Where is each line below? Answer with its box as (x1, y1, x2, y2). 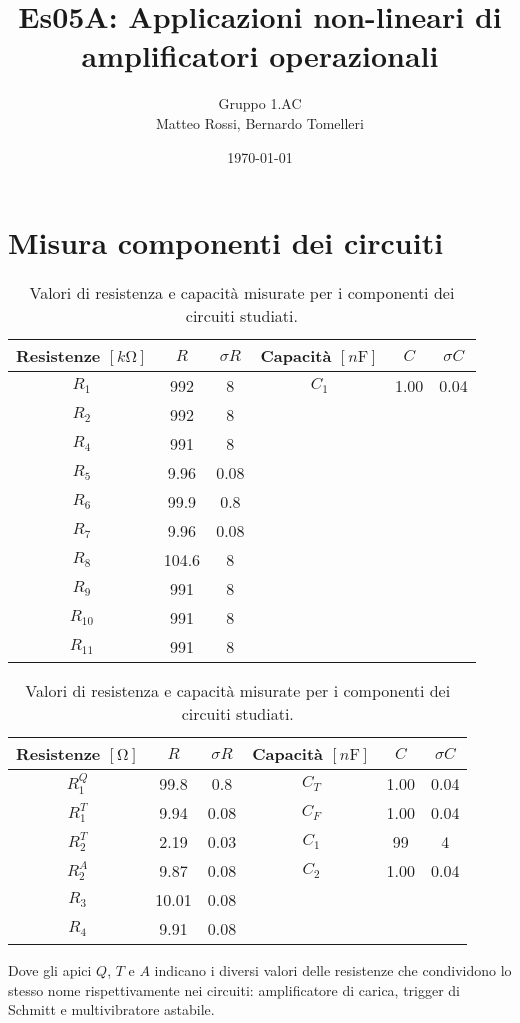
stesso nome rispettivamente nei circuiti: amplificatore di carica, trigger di (8, 979, 461, 1000)
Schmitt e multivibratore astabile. (8, 999, 215, 1020)
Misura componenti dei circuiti (8, 222, 444, 263)
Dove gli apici (8, 960, 92, 981)
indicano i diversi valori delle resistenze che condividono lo (154, 960, 512, 981)
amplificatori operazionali (81, 35, 439, 76)
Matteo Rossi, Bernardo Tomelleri (156, 112, 364, 133)
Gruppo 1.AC (218, 93, 302, 114)
